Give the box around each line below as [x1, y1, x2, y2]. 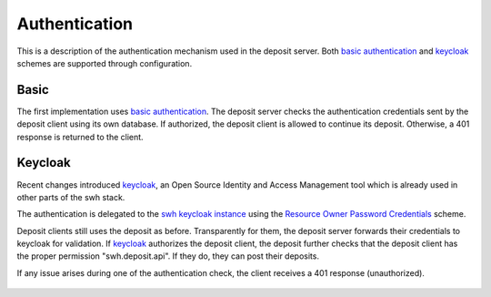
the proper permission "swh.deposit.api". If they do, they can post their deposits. [16, 251, 320, 261]
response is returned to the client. [16, 131, 145, 142]
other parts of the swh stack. [16, 191, 125, 202]
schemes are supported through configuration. [16, 57, 193, 68]
